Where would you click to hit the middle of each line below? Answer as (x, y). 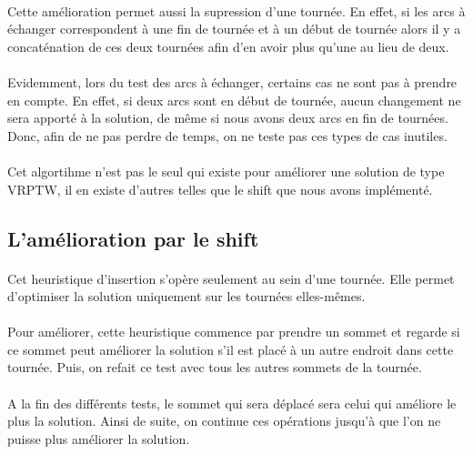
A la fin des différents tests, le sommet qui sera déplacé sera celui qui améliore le (232, 403)
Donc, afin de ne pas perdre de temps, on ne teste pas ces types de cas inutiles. (227, 135)
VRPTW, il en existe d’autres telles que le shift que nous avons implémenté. (220, 189)
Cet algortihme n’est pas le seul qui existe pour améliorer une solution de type (226, 171)
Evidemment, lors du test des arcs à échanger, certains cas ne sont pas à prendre (232, 81)
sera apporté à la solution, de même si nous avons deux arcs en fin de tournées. (228, 118)
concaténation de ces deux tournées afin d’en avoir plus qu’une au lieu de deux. (228, 46)
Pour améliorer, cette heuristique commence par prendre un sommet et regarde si (234, 332)
